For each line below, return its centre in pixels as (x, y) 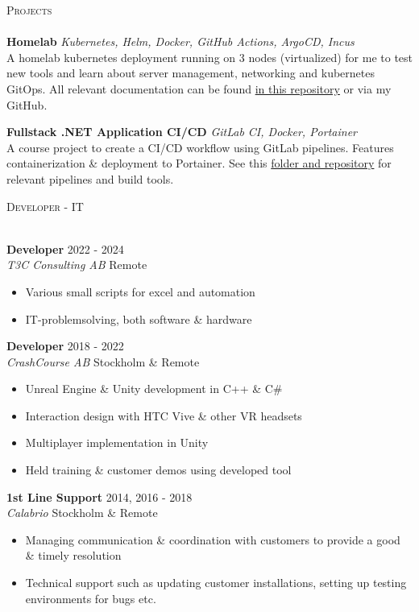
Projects (29, 10)
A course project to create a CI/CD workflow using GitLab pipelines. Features (200, 147)
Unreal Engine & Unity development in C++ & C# (154, 389)
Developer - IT (45, 206)
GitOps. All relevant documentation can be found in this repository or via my (199, 88)
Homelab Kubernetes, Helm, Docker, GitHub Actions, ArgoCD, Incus (180, 41)
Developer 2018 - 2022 (65, 346)
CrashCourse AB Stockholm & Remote (103, 361)
